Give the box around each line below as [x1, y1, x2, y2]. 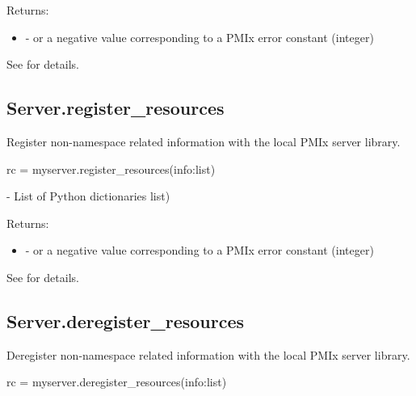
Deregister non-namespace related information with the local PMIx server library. [6, 346, 410, 363]
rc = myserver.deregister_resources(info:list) [6, 373, 227, 390]
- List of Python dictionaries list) [6, 187, 170, 204]
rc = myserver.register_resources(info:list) [6, 160, 216, 177]
